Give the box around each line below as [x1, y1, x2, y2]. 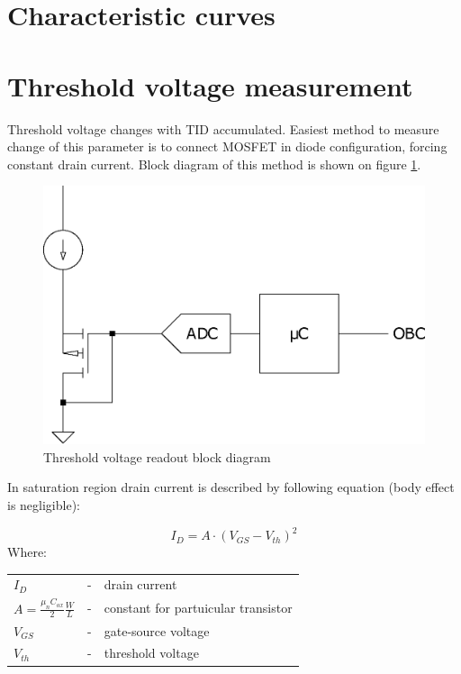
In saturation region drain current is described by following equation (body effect [7, 478, 455, 496]
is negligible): [7, 496, 80, 514]
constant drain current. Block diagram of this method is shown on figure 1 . [7, 154, 421, 173]
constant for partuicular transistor [104, 598, 293, 617]
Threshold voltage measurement [7, 67, 413, 104]
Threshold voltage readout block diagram [43, 447, 271, 466]
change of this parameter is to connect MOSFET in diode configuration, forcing [7, 137, 447, 156]
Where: [7, 542, 47, 561]
